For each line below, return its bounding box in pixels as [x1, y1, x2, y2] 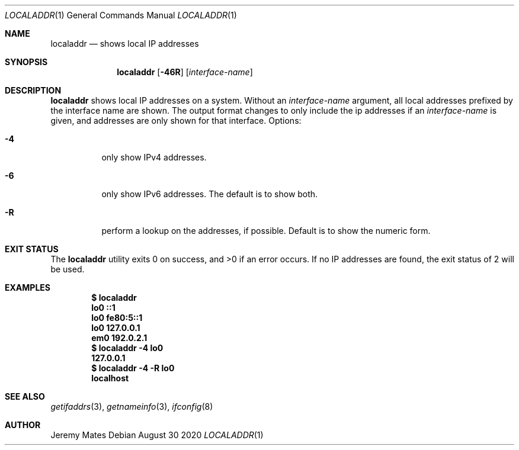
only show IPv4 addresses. [101, 152, 207, 162]
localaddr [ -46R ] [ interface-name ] [117, 67, 253, 77]
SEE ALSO [5, 391, 45, 401]
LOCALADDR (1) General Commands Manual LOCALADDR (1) [5, 10, 237, 20]
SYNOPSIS [5, 57, 48, 67]
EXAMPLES [5, 282, 50, 292]
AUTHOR [5, 420, 41, 430]
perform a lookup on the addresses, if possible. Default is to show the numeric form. [101, 226, 431, 236]
